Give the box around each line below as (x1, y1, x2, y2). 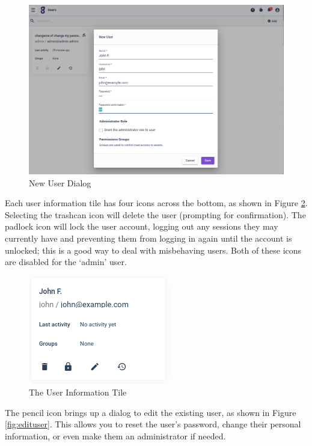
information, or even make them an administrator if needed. (5, 430, 226, 442)
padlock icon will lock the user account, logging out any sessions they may (5, 220, 278, 233)
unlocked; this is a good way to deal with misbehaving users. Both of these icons (5, 243, 302, 256)
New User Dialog (29, 176, 91, 189)
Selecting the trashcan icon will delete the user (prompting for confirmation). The (5, 208, 306, 221)
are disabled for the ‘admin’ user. (5, 255, 127, 268)
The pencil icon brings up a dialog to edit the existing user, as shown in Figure (5, 406, 296, 418)
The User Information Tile (29, 386, 127, 399)
